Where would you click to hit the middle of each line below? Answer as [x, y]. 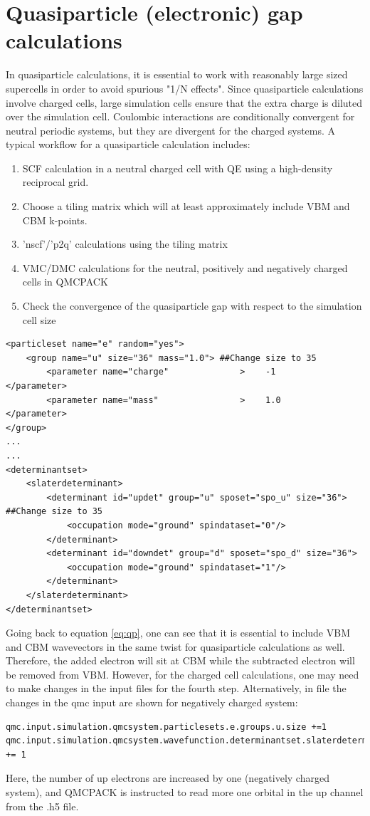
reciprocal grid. [55, 182]
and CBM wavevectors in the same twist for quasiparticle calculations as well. [175, 646]
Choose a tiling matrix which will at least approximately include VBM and [186, 206]
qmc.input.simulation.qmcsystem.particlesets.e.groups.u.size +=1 [166, 727]
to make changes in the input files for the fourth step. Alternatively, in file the [176, 688]
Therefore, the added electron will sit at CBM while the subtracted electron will [180, 660]
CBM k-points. [55, 220]
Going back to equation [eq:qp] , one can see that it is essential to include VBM [178, 633]
